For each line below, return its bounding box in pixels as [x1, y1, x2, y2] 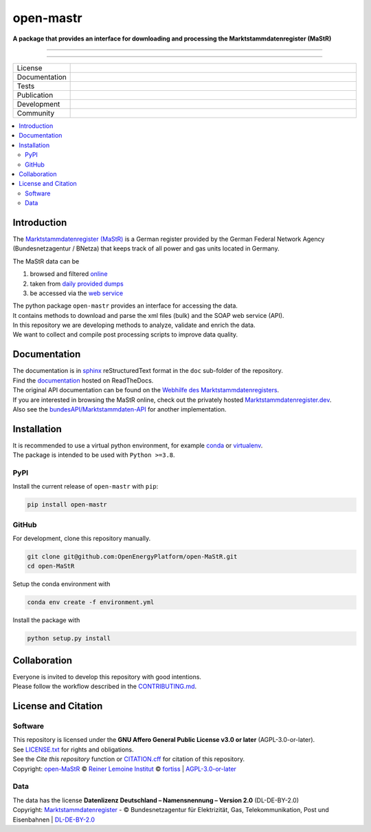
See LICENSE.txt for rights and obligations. [12, 745, 134, 754]
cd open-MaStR [27, 562, 75, 570]
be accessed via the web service [30, 289, 124, 297]
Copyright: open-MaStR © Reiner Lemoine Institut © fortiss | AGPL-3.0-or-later [12, 765, 237, 773]
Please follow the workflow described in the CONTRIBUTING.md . [12, 682, 197, 691]
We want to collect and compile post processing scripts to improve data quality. [12, 330, 238, 339]
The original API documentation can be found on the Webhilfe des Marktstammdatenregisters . [12, 386, 280, 394]
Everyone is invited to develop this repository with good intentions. [12, 672, 202, 681]
